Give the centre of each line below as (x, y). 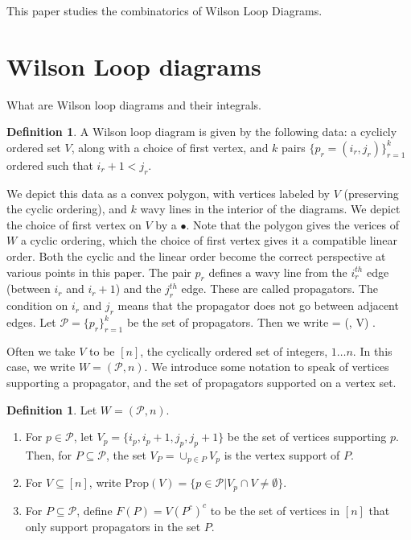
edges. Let (31, 322)
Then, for (49, 455)
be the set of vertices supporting (307, 437)
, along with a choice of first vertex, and (170, 147)
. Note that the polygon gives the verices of (292, 224)
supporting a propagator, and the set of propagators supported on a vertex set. (201, 383)
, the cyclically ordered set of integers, (234, 350)
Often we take (41, 350)
